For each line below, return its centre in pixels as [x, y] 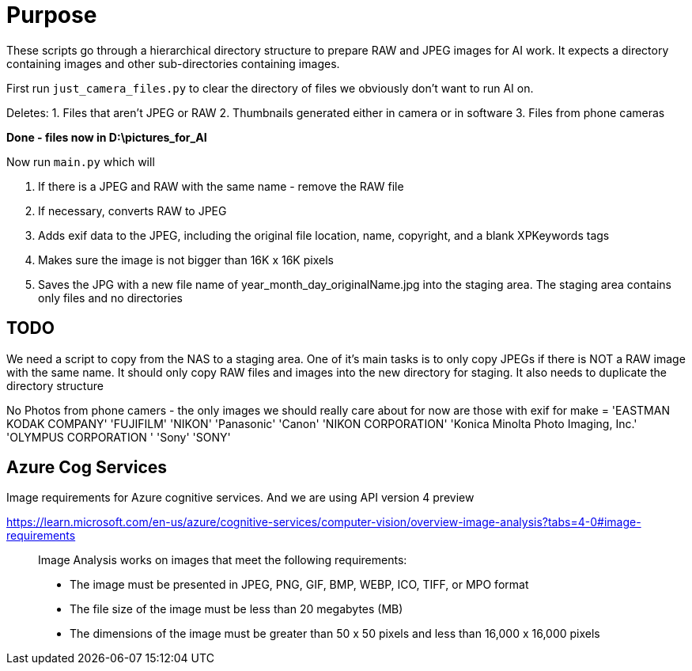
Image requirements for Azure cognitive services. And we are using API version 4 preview [240, 498]
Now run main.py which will [81, 161]
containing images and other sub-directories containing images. [173, 63]
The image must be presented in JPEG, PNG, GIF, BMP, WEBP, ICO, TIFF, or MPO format [299, 585]
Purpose [52, 15]
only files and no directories [110, 298]
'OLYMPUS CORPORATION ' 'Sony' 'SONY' [119, 437]
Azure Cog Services [87, 468]
